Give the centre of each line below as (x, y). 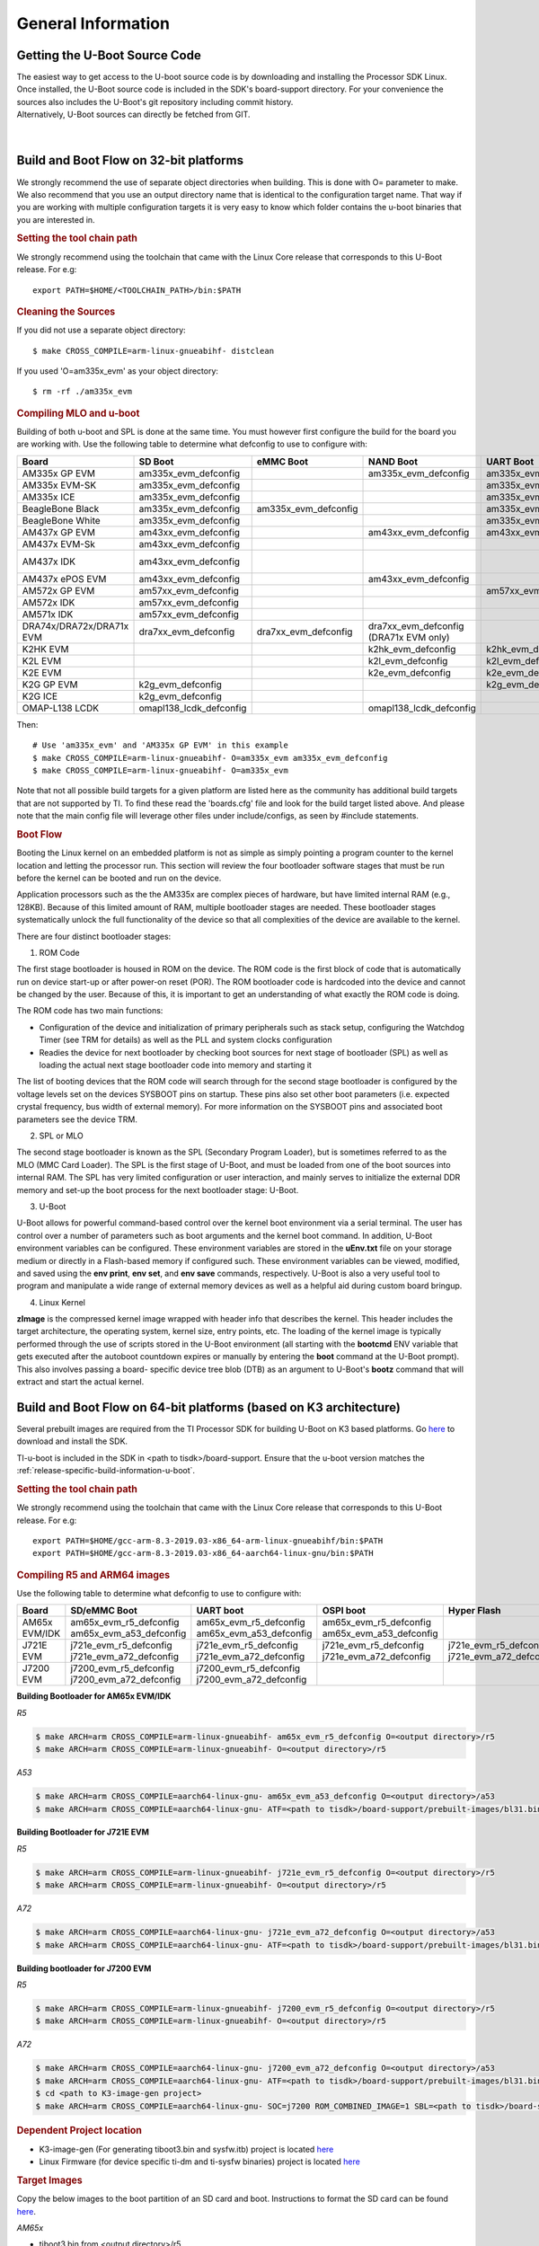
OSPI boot (344, 1611)
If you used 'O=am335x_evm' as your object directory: (118, 371)
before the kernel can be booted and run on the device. (119, 878)
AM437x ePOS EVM (64, 579)
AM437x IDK (49, 561)
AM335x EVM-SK (59, 485)
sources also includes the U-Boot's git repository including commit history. (155, 102)
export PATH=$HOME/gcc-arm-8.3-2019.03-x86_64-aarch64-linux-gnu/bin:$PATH (203, 1553)
